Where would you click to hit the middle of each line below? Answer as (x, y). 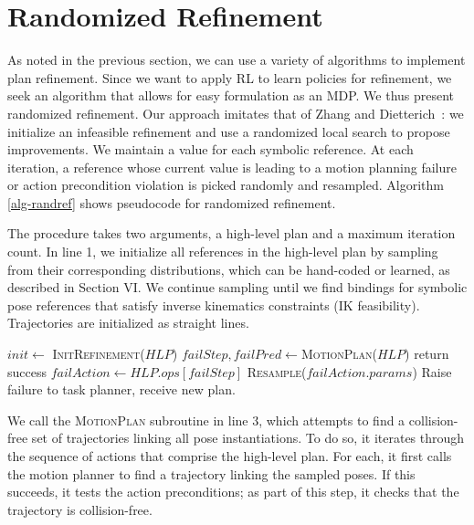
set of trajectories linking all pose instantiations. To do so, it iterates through (248, 438)
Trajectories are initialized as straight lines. (128, 323)
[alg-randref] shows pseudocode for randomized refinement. (172, 202)
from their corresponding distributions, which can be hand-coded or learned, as (229, 269)
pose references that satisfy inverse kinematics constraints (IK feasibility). (214, 304)
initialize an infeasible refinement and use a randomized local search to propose (229, 131)
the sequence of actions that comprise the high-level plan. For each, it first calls (230, 456)
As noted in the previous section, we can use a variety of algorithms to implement (237, 60)
